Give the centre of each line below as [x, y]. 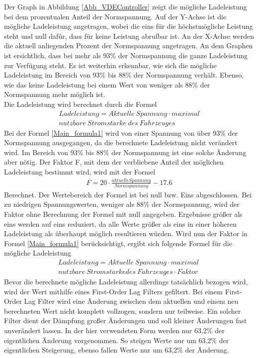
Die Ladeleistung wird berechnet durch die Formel [81, 104]
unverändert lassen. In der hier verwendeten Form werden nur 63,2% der [114, 330]
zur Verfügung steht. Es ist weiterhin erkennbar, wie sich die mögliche [110, 65]
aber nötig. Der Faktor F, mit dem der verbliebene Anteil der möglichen [114, 162]
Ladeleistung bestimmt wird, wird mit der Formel [80, 171]
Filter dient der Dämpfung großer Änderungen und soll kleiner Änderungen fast [126, 320]
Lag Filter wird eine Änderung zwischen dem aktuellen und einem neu [131, 301]
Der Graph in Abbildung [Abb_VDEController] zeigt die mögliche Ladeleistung [126, 6]
